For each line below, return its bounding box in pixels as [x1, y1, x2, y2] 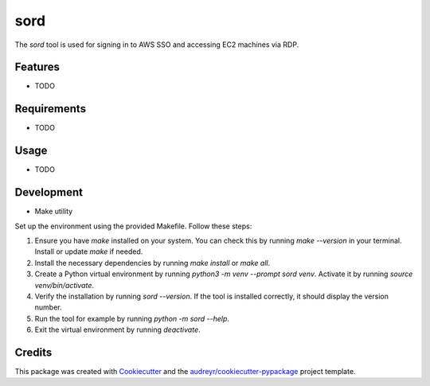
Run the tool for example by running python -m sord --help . [34, 314, 230, 323]
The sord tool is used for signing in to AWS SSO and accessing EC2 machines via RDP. [14, 40, 299, 49]
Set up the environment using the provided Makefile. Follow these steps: [14, 221, 252, 231]
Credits [14, 345, 53, 359]
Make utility [34, 207, 73, 216]
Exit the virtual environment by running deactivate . [34, 325, 201, 334]
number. [34, 302, 62, 312]
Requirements [14, 102, 87, 115]
